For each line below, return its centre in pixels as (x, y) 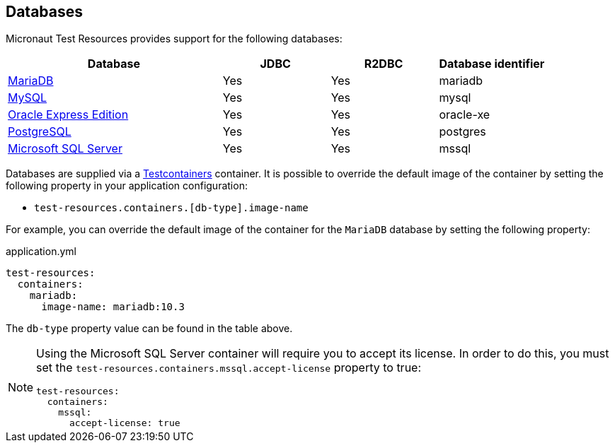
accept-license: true (125, 423)
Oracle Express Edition (68, 115)
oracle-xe (465, 115)
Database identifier (492, 64)
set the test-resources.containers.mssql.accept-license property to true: (229, 368)
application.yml (41, 252)
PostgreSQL (40, 132)
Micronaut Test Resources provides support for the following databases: (174, 39)
